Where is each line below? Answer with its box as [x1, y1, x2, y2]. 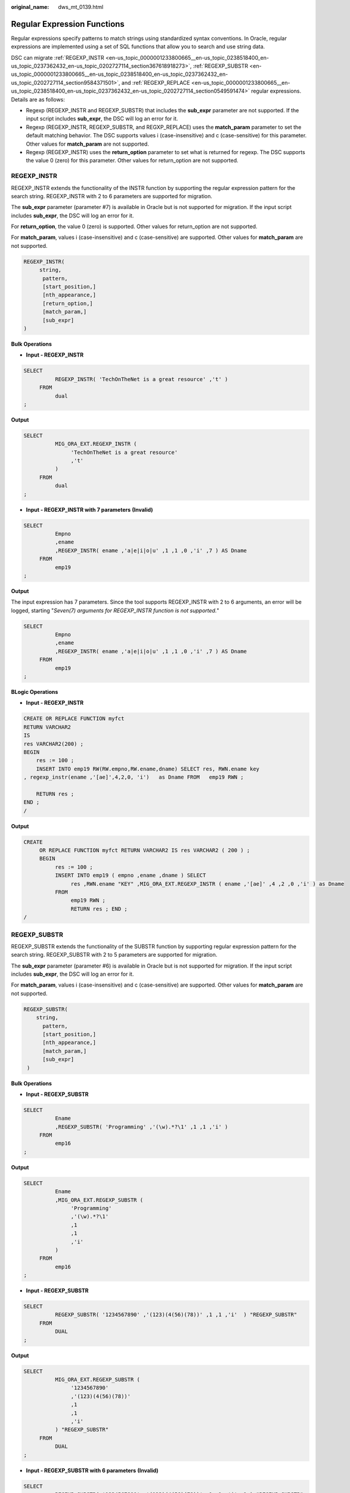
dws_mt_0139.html [58, 4, 104, 10]
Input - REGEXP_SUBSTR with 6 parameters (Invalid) [26, 1467, 159, 1474]
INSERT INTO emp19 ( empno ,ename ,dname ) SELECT [54, 872, 206, 879]
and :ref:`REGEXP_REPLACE [121, 79, 190, 86]
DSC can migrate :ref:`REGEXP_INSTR [11, 54, 104, 61]
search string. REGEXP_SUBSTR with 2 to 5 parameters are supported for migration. [11, 951, 218, 959]
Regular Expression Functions [11, 19, 125, 29]
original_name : [11, 4, 49, 10]
